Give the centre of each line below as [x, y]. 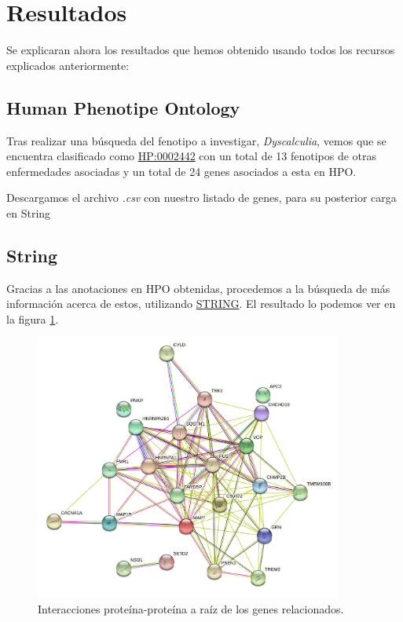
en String [29, 212]
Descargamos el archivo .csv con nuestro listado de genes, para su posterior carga [201, 198]
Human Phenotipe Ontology [123, 107]
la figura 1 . [33, 318]
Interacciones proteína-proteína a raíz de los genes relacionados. [191, 608]
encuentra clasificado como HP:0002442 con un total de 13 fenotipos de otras [192, 156]
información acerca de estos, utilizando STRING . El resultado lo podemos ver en [201, 304]
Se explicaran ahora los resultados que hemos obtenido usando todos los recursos [201, 50]
